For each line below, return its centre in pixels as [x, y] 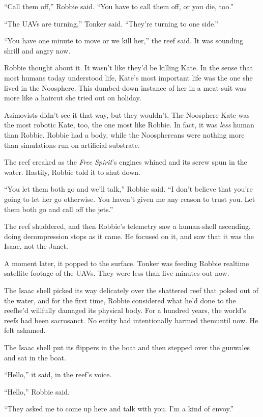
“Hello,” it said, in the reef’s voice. [58, 374]
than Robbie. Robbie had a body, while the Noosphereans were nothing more [124, 134]
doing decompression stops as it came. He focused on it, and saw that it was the [129, 236]
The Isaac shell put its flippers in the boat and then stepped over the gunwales [127, 347]
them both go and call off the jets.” [59, 209]
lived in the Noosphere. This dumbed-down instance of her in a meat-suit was [125, 87]
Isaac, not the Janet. [36, 246]
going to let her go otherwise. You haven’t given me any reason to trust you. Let [130, 199]
